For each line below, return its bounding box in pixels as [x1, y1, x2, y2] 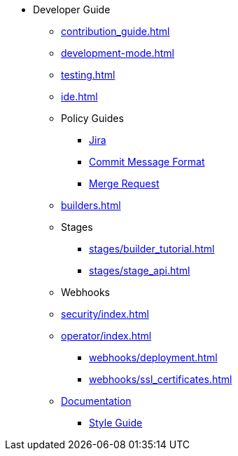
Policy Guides [61, 112, 124, 124]
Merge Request [89, 177, 160, 189]
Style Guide [89, 417, 143, 429]
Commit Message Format [89, 156, 205, 168]
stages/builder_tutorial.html [89, 243, 215, 255]
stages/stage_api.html [89, 264, 190, 276]
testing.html [61, 69, 115, 81]
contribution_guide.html [61, 25, 170, 37]
